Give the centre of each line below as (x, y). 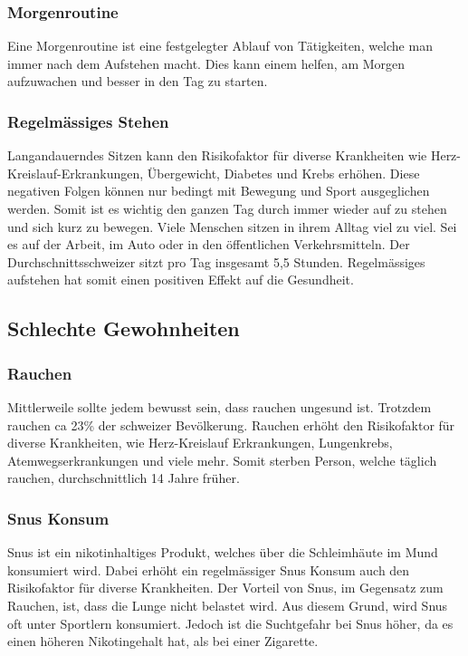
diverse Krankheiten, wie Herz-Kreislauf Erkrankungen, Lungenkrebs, (200, 443)
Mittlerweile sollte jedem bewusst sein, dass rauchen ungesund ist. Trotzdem (220, 406)
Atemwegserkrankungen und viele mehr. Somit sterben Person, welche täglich (222, 460)
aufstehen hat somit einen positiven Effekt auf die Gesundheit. (181, 280)
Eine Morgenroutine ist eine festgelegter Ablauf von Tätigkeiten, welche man (220, 46)
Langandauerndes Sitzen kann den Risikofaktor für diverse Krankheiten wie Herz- (234, 155)
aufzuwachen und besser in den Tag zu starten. (138, 81)
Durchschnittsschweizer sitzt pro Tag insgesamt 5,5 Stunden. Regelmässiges (216, 261)
